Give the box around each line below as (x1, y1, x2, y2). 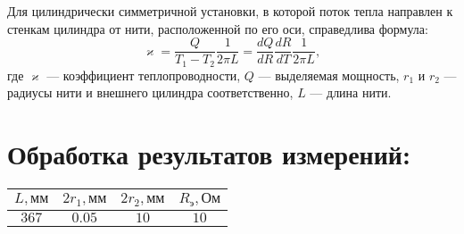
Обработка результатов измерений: (7, 136, 410, 172)
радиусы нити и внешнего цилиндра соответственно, (7, 83, 294, 102)
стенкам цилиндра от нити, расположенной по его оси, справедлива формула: (7, 19, 428, 38)
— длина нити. (310, 83, 392, 102)
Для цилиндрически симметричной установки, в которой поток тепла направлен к (7, 2, 453, 20)
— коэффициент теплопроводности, (46, 65, 241, 84)
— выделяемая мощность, (258, 65, 400, 84)
